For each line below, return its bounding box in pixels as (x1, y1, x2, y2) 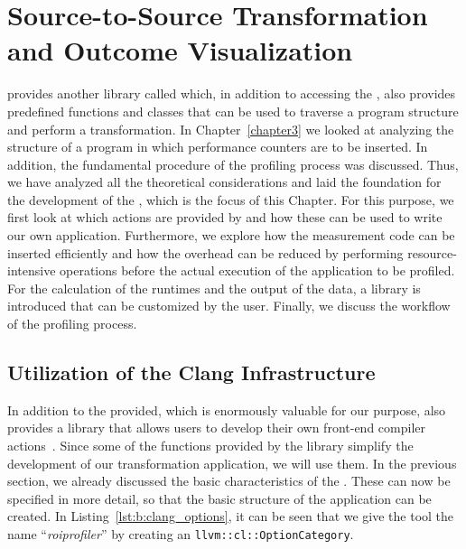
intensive (7, 261, 56, 280)
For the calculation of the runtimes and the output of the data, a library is (7, 278, 421, 297)
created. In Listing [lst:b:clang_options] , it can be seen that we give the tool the (7, 507, 454, 526)
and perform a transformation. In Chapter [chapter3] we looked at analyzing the (7, 119, 454, 138)
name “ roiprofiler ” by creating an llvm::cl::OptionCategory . (7, 524, 354, 543)
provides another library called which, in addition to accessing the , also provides (7, 84, 456, 103)
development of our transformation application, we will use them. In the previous (7, 453, 457, 472)
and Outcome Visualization (7, 32, 353, 69)
